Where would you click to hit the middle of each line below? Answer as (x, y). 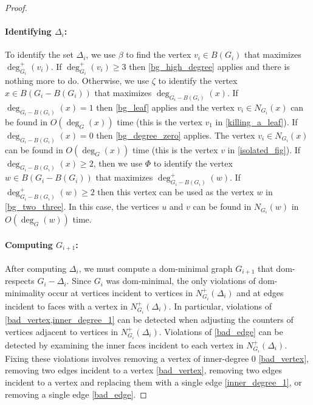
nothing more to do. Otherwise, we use (77, 81)
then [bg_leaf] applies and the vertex (165, 107)
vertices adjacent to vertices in (62, 331)
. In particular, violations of (220, 306)
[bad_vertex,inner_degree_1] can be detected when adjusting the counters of (149, 320)
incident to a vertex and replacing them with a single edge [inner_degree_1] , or (153, 382)
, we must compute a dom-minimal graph (156, 268)
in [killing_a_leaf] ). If (256, 121)
